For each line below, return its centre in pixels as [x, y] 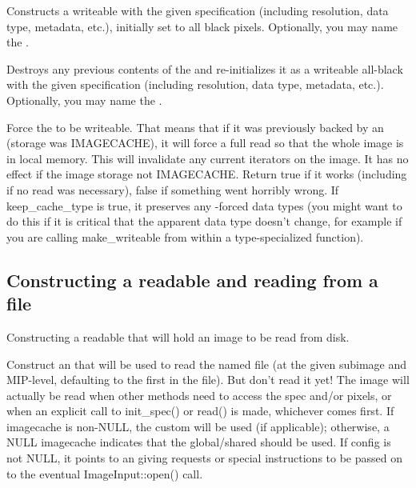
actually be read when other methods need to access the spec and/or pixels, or [199, 395]
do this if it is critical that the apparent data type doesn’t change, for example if [204, 221]
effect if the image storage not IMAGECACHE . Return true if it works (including [207, 174]
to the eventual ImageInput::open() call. [105, 473]
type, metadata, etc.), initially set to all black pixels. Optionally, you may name [202, 26]
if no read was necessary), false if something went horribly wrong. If [173, 189]
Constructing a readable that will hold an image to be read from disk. [178, 336]
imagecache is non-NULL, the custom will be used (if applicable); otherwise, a [198, 426]
